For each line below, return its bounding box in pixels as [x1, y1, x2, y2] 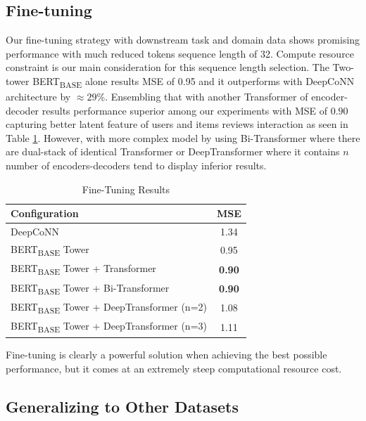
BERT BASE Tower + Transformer [11, 261, 156, 278]
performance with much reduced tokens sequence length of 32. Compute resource [6, 46, 355, 60]
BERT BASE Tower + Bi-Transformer [11, 280, 170, 297]
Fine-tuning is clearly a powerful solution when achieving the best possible [6, 347, 327, 362]
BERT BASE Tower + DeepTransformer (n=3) [11, 318, 207, 335]
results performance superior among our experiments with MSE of [42, 103, 328, 117]
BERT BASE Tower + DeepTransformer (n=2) [11, 299, 207, 316]
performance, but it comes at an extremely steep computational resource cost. [6, 361, 342, 375]
